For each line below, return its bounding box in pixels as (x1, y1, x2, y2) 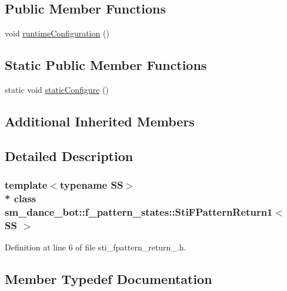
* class (5, 191, 36, 205)
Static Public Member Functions (5, 56, 207, 74)
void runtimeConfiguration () (5, 27, 109, 39)
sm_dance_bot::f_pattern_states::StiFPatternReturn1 (5, 204, 273, 219)
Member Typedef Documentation (5, 270, 212, 288)
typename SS (59, 178, 124, 192)
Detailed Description (5, 146, 134, 165)
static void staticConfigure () (5, 83, 109, 95)
